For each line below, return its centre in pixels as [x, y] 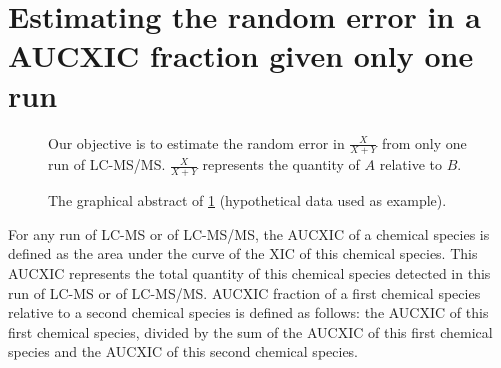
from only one [424, 142]
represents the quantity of [281, 164]
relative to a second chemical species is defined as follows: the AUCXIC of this [248, 312]
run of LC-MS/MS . [107, 164]
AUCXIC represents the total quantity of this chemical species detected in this [249, 272]
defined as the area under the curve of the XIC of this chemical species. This [243, 253]
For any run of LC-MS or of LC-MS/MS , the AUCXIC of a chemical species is [249, 233]
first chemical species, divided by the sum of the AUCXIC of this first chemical [250, 331]
